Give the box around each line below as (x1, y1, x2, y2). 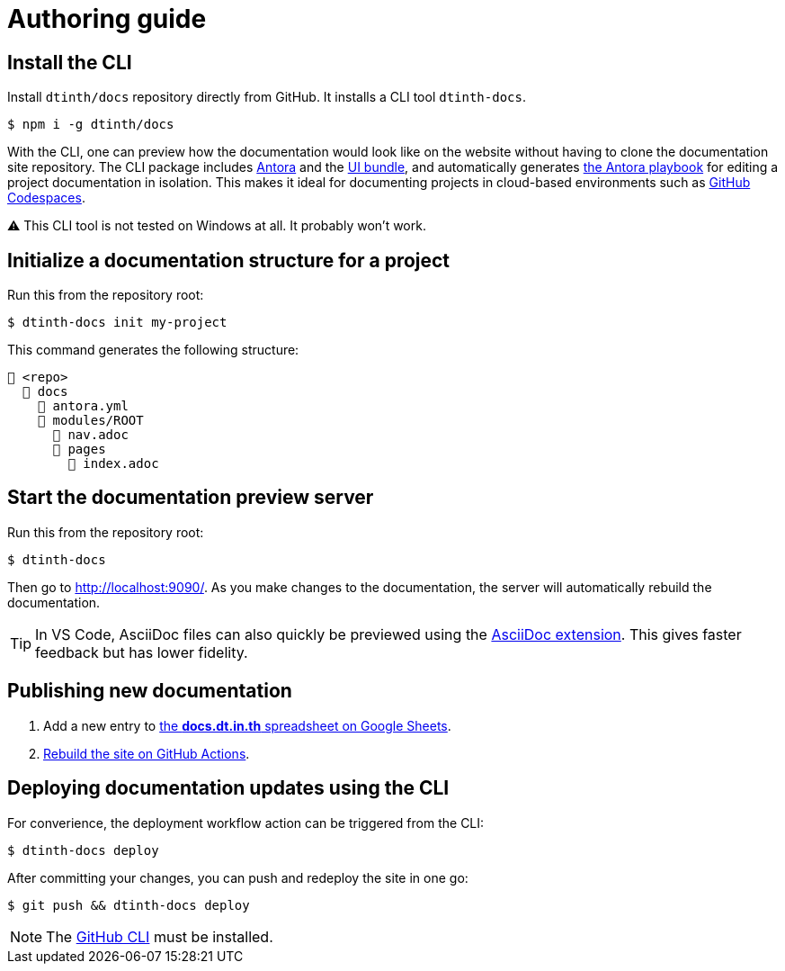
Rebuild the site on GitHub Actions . (43, 745, 250, 761)
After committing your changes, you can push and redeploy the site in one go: (7, 869, 468, 886)
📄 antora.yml (37, 399, 129, 414)
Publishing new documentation (7, 679, 292, 703)
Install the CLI (7, 50, 132, 74)
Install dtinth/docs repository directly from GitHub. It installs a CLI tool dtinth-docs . (7, 89, 526, 105)
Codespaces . (7, 190, 85, 206)
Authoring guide (7, 4, 207, 34)
